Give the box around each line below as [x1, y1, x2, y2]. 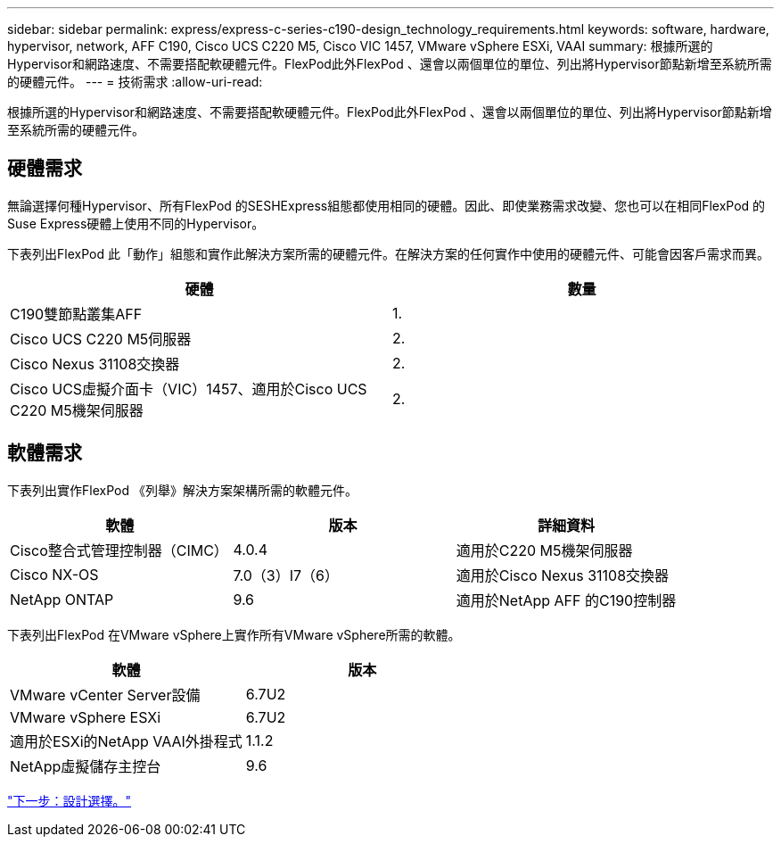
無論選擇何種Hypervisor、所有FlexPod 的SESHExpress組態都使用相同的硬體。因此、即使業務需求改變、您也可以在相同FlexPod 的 [7, 197, 766, 213]
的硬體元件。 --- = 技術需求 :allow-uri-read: [7, 74, 263, 89]
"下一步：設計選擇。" [7, 792, 132, 808]
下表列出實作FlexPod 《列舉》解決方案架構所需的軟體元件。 [7, 482, 358, 498]
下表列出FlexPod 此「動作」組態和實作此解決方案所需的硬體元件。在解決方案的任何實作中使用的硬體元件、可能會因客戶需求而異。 [7, 245, 769, 261]
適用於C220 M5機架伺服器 [456, 541, 633, 559]
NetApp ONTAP [10, 590, 114, 608]
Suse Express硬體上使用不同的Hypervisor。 [7, 215, 265, 231]
